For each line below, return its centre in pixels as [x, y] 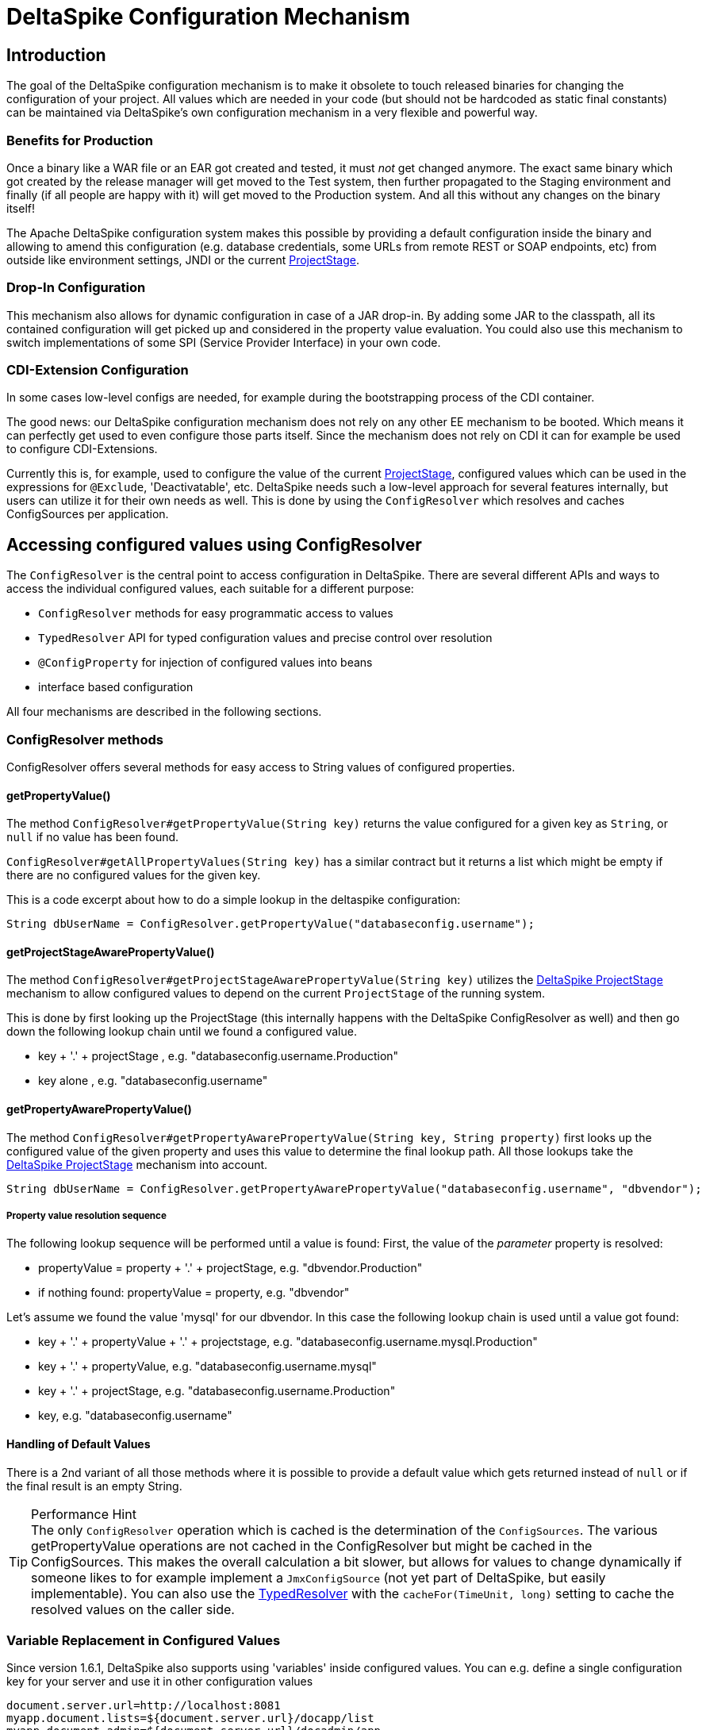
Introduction [56, 55]
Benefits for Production [80, 140]
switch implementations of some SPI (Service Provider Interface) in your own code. [224, 342]
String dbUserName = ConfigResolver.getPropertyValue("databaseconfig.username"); [271, 924]
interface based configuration [116, 687]
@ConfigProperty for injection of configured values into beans [205, 663]
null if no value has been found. [93, 837]
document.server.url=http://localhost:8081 [144, 1706]
